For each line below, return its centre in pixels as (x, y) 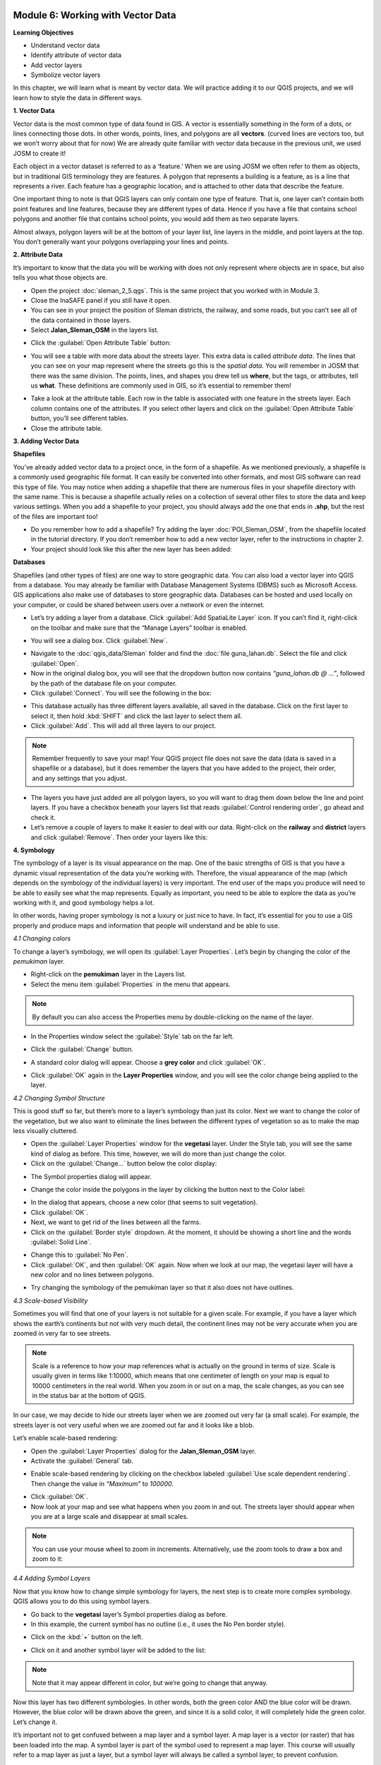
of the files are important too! (55, 516)
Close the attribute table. (67, 428)
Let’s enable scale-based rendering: (65, 1438)
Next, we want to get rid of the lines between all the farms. (116, 1222)
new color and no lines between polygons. (92, 1275)
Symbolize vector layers (66, 75)
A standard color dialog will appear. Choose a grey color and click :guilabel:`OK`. (148, 1062)
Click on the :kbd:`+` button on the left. (87, 1637)
